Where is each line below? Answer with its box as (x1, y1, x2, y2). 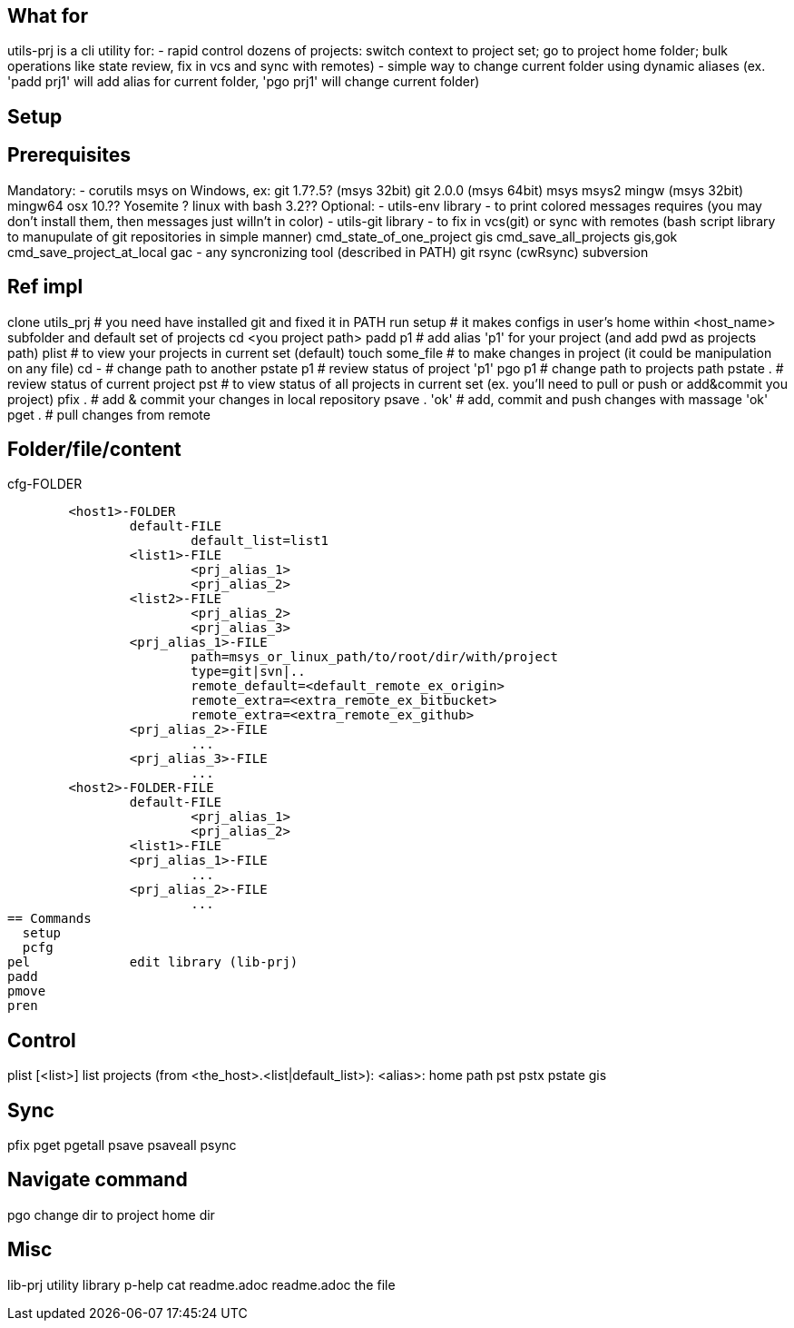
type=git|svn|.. (191, 664, 306, 679)
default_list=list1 (191, 533, 329, 549)
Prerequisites (7, 144, 131, 167)
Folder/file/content (7, 437, 181, 461)
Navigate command (7, 1168, 188, 1192)
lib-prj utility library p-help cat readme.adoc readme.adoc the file (7, 1276, 396, 1293)
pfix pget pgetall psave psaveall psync (7, 1137, 237, 1154)
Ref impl (7, 275, 83, 299)
